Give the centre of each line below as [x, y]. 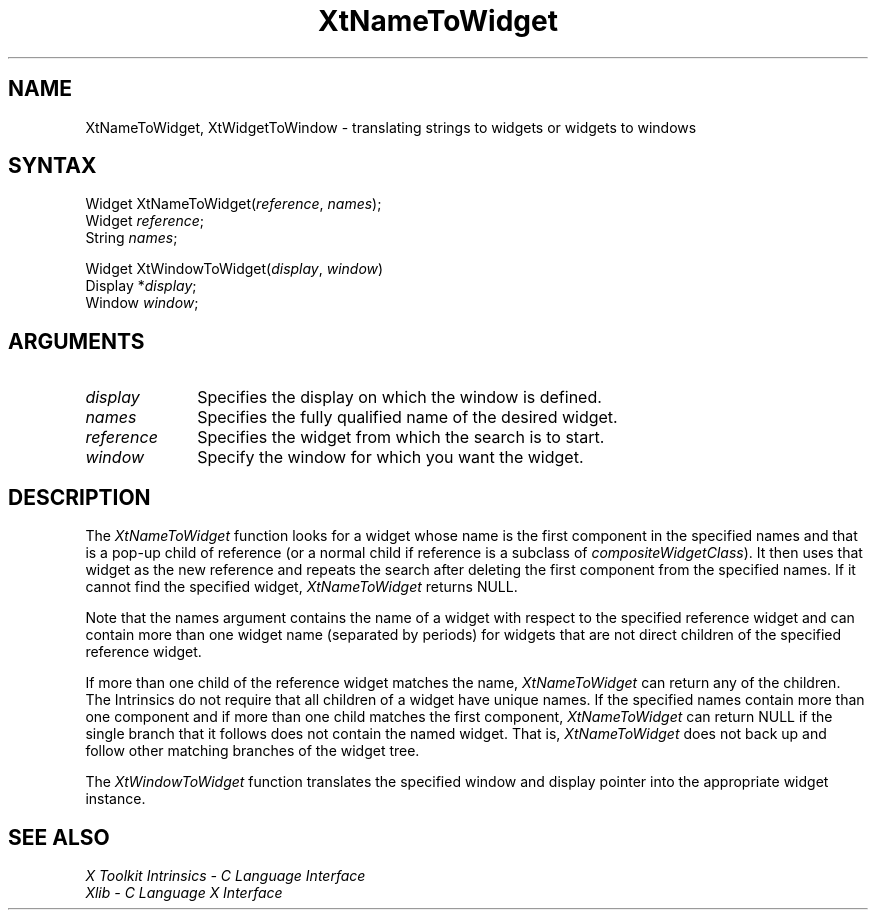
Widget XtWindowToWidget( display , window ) [234, 269]
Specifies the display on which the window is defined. [399, 397]
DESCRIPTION [79, 497]
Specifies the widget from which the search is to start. [401, 437]
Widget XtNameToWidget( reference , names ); [233, 204]
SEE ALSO [59, 837]
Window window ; [142, 303]
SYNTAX [52, 166]
